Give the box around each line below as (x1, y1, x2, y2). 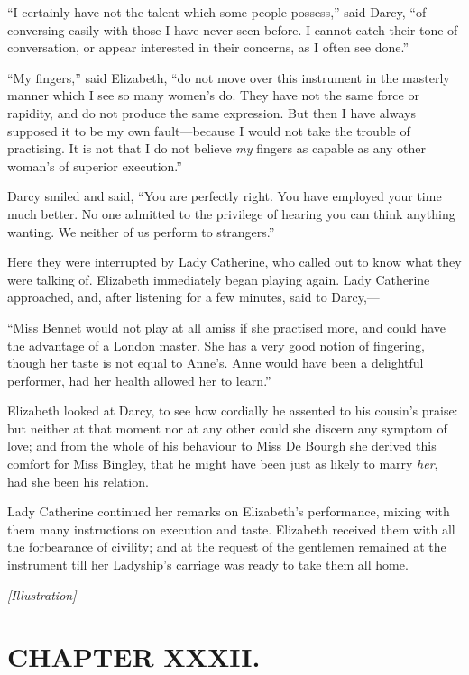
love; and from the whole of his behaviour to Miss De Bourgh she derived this (7, 436, 437, 455)
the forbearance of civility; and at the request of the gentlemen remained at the (7, 537, 446, 556)
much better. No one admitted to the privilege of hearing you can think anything (7, 204, 455, 223)
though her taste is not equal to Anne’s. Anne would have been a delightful (7, 353, 424, 372)
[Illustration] (7, 585, 77, 604)
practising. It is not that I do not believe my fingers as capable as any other (7, 139, 427, 158)
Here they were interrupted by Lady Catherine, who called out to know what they (7, 252, 462, 271)
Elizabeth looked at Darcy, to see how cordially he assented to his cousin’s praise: (7, 401, 458, 420)
